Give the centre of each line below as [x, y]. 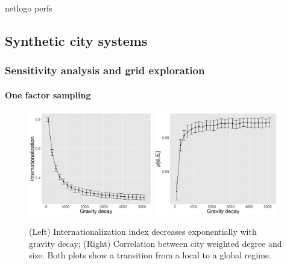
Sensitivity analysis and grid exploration [105, 70]
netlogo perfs [29, 8]
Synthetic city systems [76, 40]
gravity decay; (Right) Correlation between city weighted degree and [156, 243]
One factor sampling [48, 94]
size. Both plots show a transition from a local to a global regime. [150, 255]
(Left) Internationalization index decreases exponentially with [143, 231]
